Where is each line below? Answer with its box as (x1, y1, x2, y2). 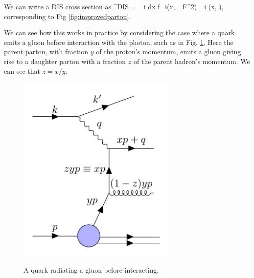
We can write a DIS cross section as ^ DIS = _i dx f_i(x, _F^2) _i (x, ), (4, 1, 224, 11)
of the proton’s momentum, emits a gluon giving (96, 46, 241, 57)
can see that (4, 65, 40, 76)
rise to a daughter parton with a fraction (4, 56, 126, 66)
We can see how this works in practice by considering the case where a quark (4, 27, 235, 38)
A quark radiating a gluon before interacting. (23, 265, 159, 275)
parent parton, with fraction (4, 46, 89, 57)
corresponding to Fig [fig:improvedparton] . (4, 11, 131, 21)
